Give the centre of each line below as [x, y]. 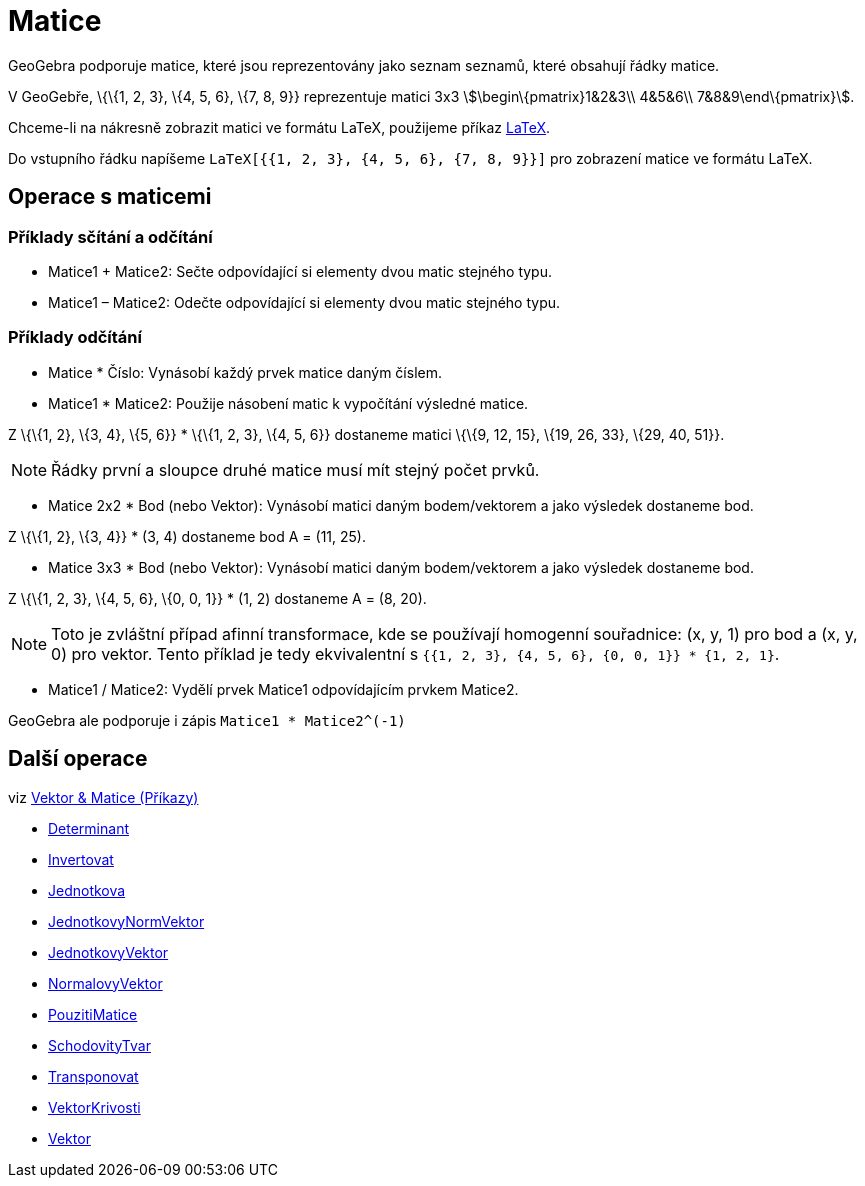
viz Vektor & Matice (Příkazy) [103, 797]
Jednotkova [87, 890]
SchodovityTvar [99, 1045]
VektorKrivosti [94, 1107]
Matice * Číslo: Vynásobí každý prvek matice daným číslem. [245, 372]
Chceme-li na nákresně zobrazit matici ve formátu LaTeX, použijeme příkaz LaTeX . [279, 127]
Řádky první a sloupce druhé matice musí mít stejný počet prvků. [295, 469]
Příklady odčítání [75, 337]
